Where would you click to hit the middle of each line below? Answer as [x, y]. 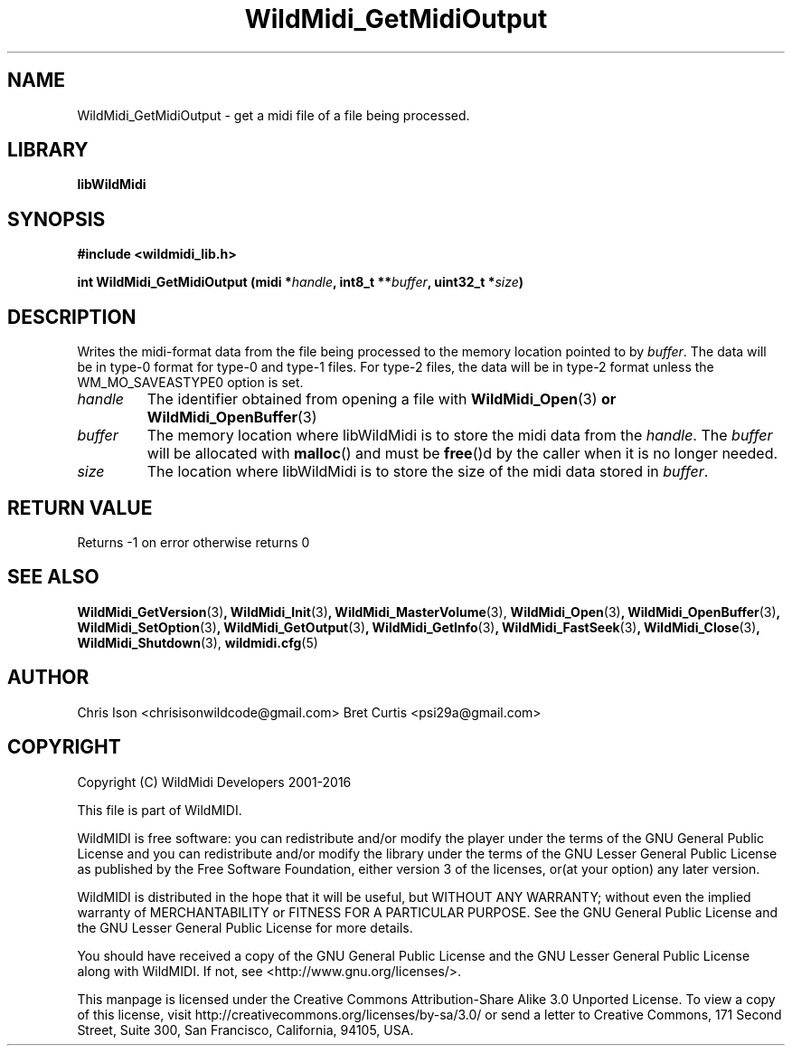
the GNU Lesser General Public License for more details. [245, 927]
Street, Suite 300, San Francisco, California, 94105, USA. [245, 1029]
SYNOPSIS [57, 219]
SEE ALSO [53, 577]
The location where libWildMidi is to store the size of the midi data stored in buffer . [428, 472]
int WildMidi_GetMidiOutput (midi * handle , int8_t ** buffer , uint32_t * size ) [301, 282]
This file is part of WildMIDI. [160, 810]
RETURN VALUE [80, 508]
